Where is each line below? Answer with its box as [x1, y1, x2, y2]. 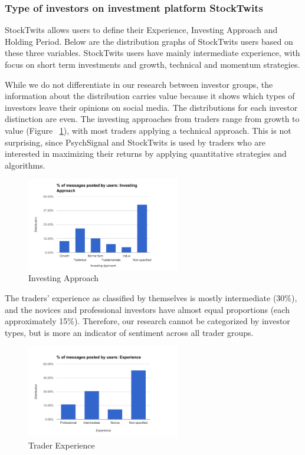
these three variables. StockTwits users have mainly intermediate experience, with [5, 47, 300, 59]
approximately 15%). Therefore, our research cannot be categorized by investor [5, 315, 290, 327]
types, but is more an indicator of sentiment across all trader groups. [5, 326, 254, 338]
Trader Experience [28, 438, 95, 451]
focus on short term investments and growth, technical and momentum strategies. [5, 58, 300, 70]
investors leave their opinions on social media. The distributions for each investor [5, 101, 298, 113]
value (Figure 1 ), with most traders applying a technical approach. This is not [5, 124, 291, 136]
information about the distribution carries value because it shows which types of [5, 90, 295, 102]
